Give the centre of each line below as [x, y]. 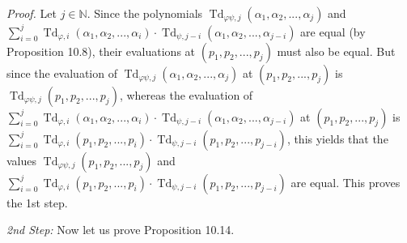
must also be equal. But [336, 51]
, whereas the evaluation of [186, 94]
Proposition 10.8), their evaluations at [101, 51]
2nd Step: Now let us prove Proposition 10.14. [121, 230]
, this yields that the [337, 138]
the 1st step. [37, 202]
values [22, 160]
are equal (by [333, 31]
